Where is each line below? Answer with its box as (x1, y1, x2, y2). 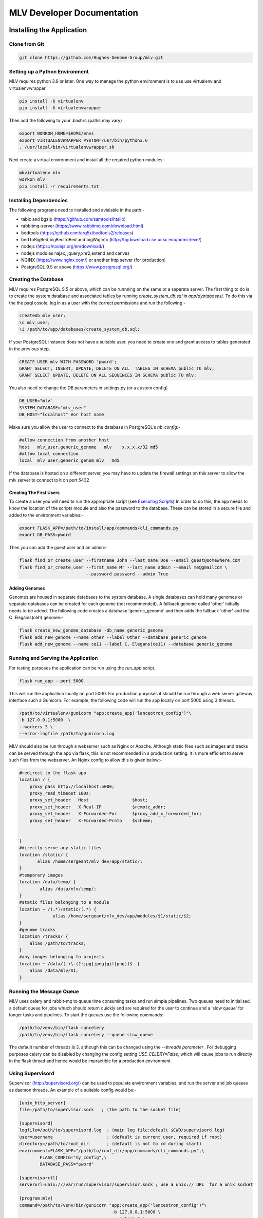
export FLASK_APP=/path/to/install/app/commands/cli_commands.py (19, 525, 179, 531)
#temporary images (19, 872, 63, 878)
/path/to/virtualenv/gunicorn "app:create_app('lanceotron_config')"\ (19, 710, 192, 716)
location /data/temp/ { (19, 879, 76, 885)
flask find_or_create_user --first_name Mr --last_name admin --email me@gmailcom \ (19, 564, 227, 570)
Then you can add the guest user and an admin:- (9, 545, 107, 551)
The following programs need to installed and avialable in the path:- (9, 207, 145, 213)
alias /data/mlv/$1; (29, 968, 79, 973)
